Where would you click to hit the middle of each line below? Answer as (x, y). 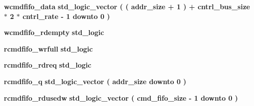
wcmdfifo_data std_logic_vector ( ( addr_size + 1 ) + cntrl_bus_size (127, 6)
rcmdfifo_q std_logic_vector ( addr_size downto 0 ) (95, 81)
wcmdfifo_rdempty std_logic (54, 32)
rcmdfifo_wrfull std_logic (48, 48)
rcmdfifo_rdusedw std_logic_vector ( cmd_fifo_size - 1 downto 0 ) (121, 97)
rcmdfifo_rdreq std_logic (48, 65)
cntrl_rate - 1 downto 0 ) (66, 16)
